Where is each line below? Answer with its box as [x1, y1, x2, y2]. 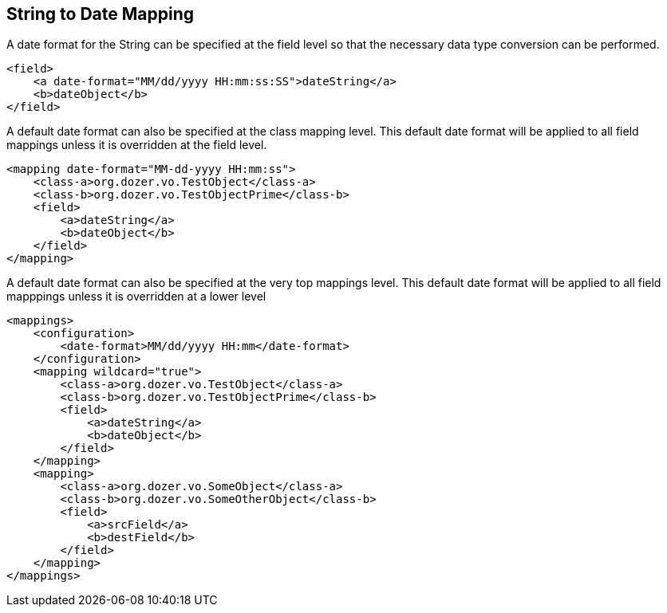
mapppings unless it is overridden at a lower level [6, 289, 266, 304]
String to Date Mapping [6, 4, 195, 24]
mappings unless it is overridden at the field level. [6, 138, 267, 152]
